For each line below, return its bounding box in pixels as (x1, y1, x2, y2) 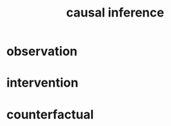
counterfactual (6, 107, 94, 122)
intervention (6, 75, 79, 91)
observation (6, 43, 78, 59)
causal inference (66, 5, 165, 21)
